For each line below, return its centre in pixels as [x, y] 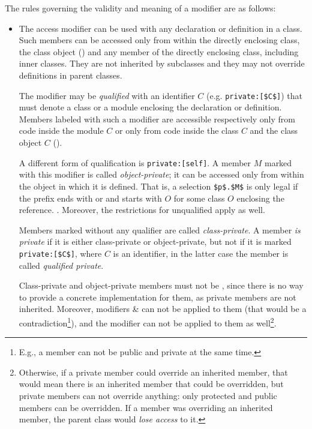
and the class [274, 130]
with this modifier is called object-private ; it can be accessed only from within [161, 174]
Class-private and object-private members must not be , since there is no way [161, 285]
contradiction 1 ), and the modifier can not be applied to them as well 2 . [148, 322]
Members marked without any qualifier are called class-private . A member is [160, 229]
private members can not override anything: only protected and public [148, 395]
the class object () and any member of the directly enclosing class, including [159, 51]
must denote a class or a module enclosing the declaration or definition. [150, 107]
